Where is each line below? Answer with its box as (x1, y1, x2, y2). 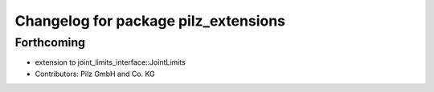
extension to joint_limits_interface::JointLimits (35, 58, 186, 67)
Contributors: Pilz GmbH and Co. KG (35, 69, 156, 78)
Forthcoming (14, 35, 86, 50)
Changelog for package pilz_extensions (14, 12, 285, 30)
